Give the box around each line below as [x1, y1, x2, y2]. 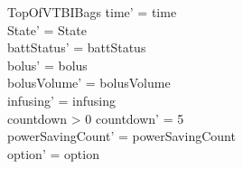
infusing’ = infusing [7, 90, 116, 109]
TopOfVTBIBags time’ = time [7, 3, 177, 21]
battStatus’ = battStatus [7, 38, 146, 57]
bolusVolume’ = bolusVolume [7, 73, 171, 92]
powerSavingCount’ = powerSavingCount [7, 127, 236, 146]
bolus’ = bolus [7, 55, 88, 74]
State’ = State [7, 20, 87, 39]
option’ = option [7, 144, 99, 163]
